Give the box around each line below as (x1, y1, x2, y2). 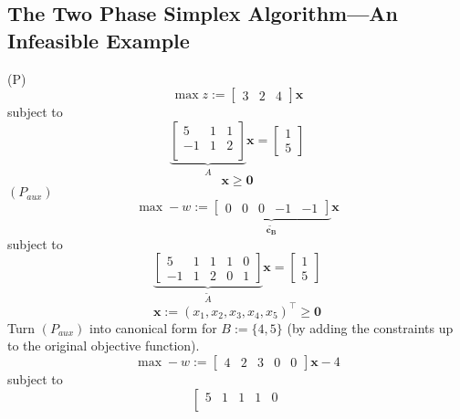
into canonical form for (89, 318, 217, 337)
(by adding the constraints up (287, 318, 454, 337)
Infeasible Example (7, 26, 190, 54)
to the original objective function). (7, 336, 200, 355)
